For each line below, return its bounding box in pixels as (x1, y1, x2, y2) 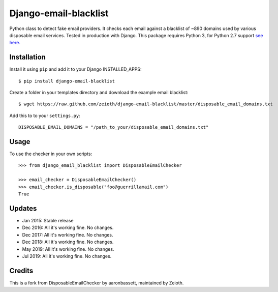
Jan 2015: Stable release (22, 217, 74, 223)
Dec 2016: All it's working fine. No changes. (22, 224, 114, 231)
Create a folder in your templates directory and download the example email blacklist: (9, 90, 189, 96)
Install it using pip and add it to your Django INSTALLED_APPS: (9, 66, 142, 72)
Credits (9, 266, 34, 275)
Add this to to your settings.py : (9, 112, 81, 119)
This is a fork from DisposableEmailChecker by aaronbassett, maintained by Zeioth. (9, 280, 184, 286)
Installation (9, 53, 46, 62)
